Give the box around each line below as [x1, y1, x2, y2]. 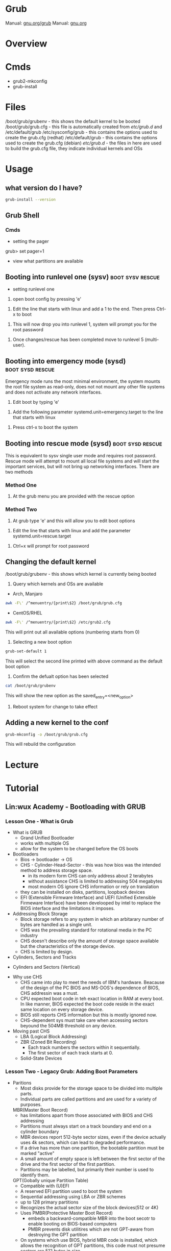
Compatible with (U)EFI [20, 1183, 69, 1189]
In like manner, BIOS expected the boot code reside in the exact [20, 1001, 154, 1007]
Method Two [5, 506, 37, 513]
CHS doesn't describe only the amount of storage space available [20, 938, 159, 944]
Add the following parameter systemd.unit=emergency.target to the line [12, 409, 163, 415]
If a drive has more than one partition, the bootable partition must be [20, 1144, 164, 1151]
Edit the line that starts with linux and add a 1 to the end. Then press [12, 306, 156, 312]
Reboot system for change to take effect [12, 703, 98, 709]
